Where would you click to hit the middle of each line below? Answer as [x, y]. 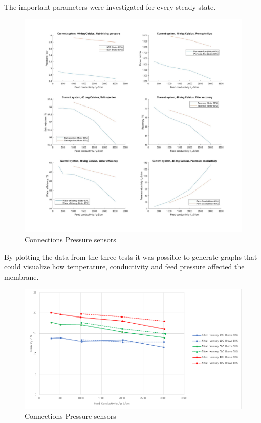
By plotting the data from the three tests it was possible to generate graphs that [131, 256]
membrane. [21, 276]
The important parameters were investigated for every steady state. [110, 7]
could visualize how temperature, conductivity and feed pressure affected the [124, 267]
